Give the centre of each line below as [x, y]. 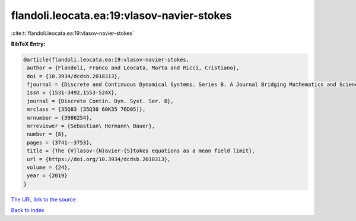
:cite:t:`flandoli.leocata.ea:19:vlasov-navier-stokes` [73, 33]
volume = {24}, [49, 167]
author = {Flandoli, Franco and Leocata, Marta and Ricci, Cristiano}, [133, 68]
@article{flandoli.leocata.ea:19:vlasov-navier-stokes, [107, 60]
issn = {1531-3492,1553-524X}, [72, 93]
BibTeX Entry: [28, 44]
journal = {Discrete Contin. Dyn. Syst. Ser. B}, [101, 101]
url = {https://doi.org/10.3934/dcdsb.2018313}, [99, 159]
